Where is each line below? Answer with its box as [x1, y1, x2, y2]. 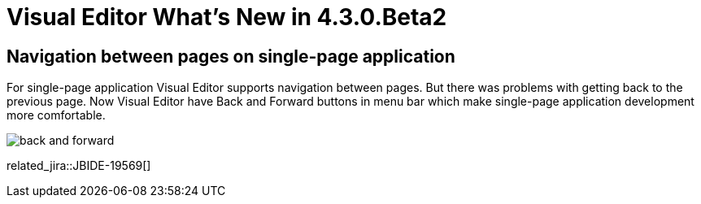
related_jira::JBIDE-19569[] [7, 158, 151, 173]
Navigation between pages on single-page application [7, 46, 455, 67]
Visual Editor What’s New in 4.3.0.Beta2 [7, 3, 447, 31]
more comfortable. [7, 108, 106, 123]
